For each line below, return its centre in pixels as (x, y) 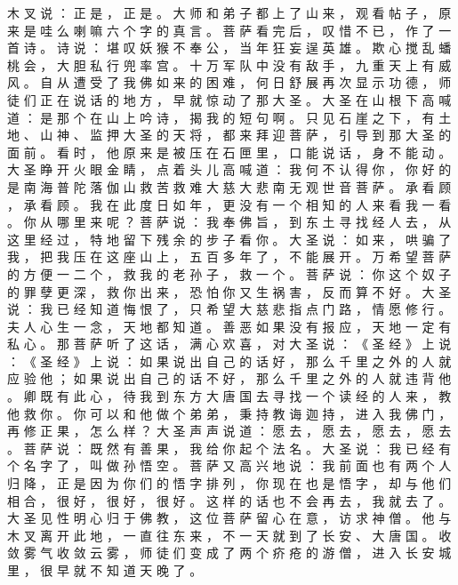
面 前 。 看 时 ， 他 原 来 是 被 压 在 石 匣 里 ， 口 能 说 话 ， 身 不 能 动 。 (229, 152)
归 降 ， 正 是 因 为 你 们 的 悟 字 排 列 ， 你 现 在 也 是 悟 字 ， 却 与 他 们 (229, 483)
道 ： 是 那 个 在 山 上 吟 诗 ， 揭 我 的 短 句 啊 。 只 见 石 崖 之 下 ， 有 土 (229, 117)
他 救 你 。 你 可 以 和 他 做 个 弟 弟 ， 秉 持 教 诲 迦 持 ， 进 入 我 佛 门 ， (229, 413)
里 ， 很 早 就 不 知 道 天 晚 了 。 (105, 570)
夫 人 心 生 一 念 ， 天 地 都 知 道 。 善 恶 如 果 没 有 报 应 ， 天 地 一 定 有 (229, 326)
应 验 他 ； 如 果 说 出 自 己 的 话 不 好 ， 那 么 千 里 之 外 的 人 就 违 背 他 (229, 378)
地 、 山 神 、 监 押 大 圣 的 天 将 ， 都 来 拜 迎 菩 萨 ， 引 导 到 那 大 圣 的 (229, 135)
